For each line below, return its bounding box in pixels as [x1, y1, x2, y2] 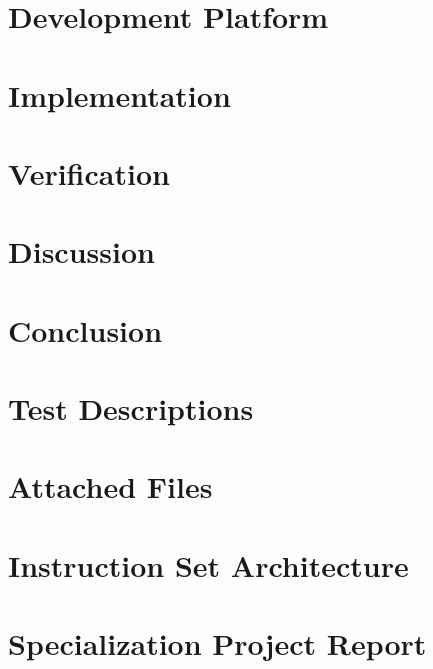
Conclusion [8, 309, 163, 350]
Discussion [8, 231, 155, 272]
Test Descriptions [8, 388, 254, 429]
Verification [8, 152, 170, 193]
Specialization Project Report [8, 623, 427, 664]
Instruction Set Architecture [8, 544, 409, 585]
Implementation [8, 74, 231, 115]
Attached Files [8, 466, 213, 507]
